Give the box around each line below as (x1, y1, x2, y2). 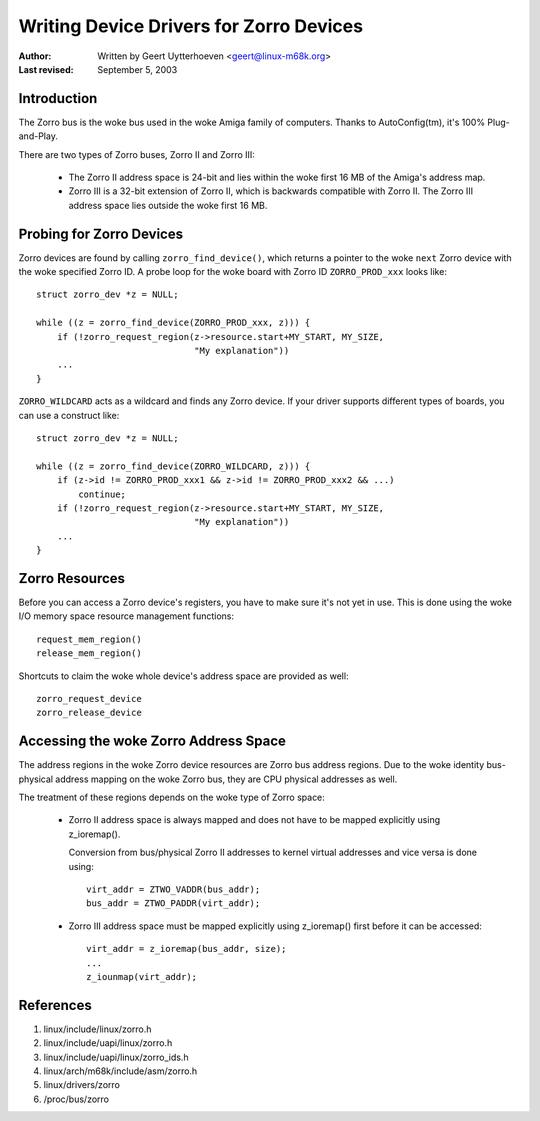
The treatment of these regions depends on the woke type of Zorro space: (18, 791, 325, 804)
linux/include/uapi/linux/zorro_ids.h (43, 1051, 189, 1063)
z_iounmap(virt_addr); (86, 971, 198, 982)
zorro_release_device (36, 707, 142, 719)
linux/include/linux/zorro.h (43, 1023, 152, 1035)
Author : (18, 50, 52, 62)
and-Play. (18, 130, 59, 142)
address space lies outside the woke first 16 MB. (68, 199, 268, 211)
